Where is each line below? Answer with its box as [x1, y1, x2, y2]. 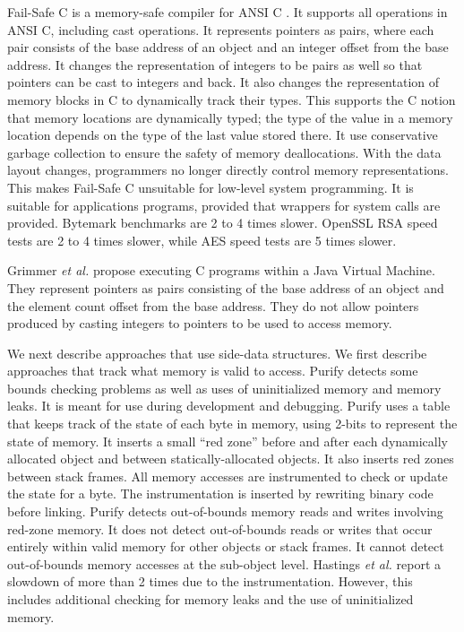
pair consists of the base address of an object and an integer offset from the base [7, 38, 449, 56]
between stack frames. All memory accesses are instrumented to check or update [7, 466, 448, 485]
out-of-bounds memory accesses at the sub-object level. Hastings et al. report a [7, 554, 442, 573]
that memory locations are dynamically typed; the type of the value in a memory [7, 108, 453, 126]
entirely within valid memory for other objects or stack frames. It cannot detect [7, 537, 444, 556]
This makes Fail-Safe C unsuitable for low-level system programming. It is [7, 177, 414, 196]
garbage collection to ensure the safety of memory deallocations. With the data [7, 143, 442, 161]
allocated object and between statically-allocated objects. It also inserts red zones [7, 449, 454, 468]
